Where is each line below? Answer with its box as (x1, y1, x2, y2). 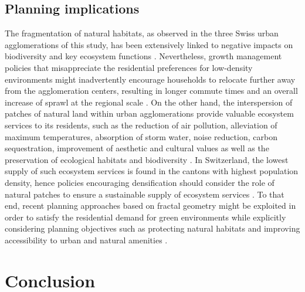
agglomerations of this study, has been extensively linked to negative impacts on (5, 38, 293, 50)
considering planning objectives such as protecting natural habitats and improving (5, 222, 300, 235)
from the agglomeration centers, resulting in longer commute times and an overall (5, 84, 298, 97)
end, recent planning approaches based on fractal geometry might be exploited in (5, 199, 296, 212)
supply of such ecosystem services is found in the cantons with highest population (5, 165, 299, 177)
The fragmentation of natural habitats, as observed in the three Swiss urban (5, 27, 279, 39)
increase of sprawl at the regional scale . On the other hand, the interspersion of (5, 96, 293, 108)
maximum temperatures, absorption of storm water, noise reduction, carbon (5, 130, 277, 142)
